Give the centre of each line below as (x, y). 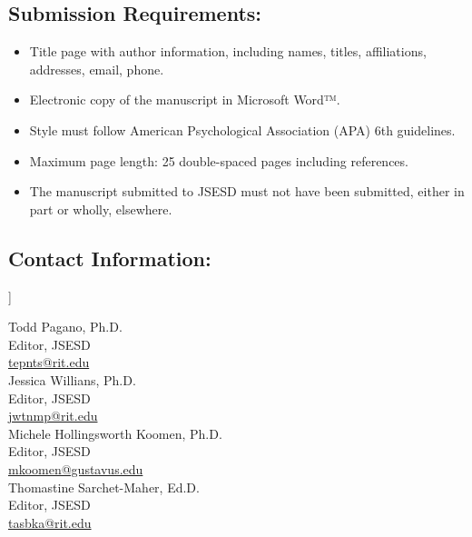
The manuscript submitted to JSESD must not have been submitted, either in (247, 191)
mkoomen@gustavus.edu (76, 468)
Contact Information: (110, 258)
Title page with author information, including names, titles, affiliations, (228, 51)
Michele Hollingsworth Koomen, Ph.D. (115, 433)
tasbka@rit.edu (50, 522)
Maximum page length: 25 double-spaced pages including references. (219, 160)
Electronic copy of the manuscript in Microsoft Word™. (185, 99)
